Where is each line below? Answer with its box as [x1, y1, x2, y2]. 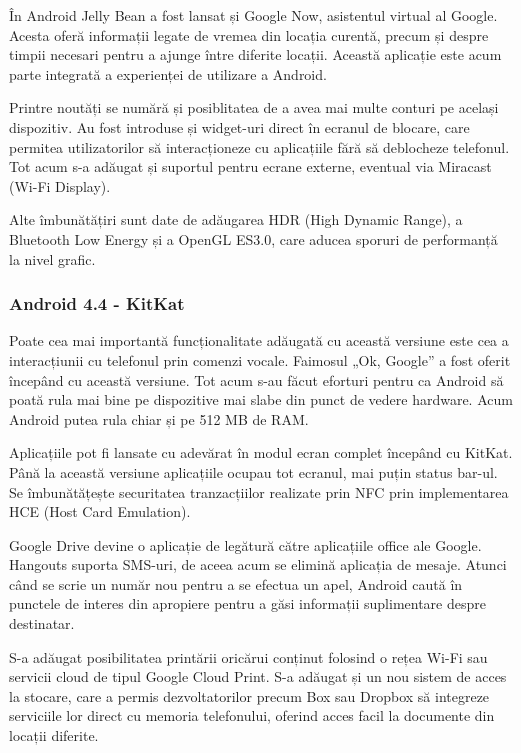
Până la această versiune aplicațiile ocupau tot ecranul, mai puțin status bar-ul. [9, 461, 498, 482]
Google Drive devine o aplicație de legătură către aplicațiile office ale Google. [9, 534, 482, 555]
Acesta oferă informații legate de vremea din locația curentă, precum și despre [9, 24, 489, 45]
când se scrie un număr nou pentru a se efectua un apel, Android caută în [9, 573, 463, 594]
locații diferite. [9, 725, 99, 746]
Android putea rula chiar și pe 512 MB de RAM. [9, 408, 309, 429]
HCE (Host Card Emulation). [9, 501, 191, 522]
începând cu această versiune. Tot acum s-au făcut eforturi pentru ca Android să [9, 369, 504, 390]
